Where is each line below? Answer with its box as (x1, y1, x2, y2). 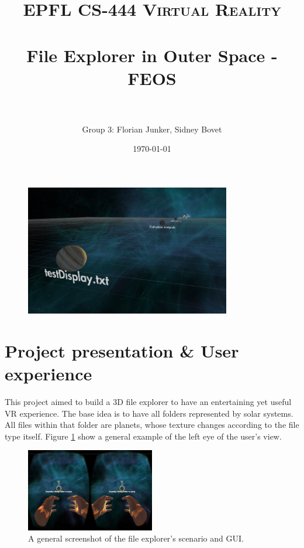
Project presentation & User (5, 338, 239, 362)
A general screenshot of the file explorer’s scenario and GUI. (28, 532, 244, 544)
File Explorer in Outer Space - (26, 43, 278, 67)
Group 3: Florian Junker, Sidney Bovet (82, 122, 222, 135)
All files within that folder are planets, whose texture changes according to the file (5, 418, 299, 431)
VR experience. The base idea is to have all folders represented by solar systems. (5, 407, 293, 419)
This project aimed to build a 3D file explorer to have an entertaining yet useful (5, 396, 292, 408)
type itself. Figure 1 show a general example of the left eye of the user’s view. (5, 430, 282, 442)
